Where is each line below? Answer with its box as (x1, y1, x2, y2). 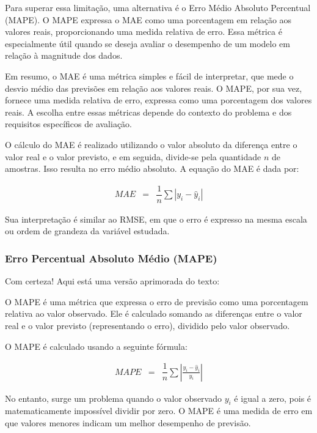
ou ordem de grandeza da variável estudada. (5, 224, 170, 237)
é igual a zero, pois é (234, 391, 312, 404)
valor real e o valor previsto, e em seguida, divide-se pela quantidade (5, 150, 261, 163)
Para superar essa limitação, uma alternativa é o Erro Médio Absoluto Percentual (5, 1, 311, 13)
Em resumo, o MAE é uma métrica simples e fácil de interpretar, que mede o (5, 69, 294, 82)
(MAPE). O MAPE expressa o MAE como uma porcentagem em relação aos (5, 13, 292, 26)
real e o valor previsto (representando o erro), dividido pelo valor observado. (5, 319, 290, 331)
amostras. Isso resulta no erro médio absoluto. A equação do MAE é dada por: (5, 162, 299, 175)
